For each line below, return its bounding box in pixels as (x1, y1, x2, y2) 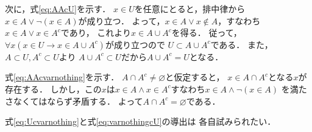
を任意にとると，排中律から (134, 2, 246, 15)
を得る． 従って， (171, 26, 242, 39)
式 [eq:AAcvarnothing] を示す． (5, 71, 119, 83)
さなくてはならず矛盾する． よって (5, 94, 143, 107)
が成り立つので (105, 38, 165, 50)
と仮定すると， (165, 71, 225, 83)
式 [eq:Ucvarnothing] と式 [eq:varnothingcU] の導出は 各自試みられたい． (5, 115, 276, 128)
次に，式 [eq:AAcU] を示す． (5, 2, 111, 15)
